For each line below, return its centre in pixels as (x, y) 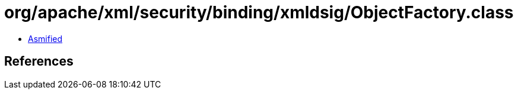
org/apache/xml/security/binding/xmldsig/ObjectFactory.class (259, 12)
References (39, 61)
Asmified (45, 38)
